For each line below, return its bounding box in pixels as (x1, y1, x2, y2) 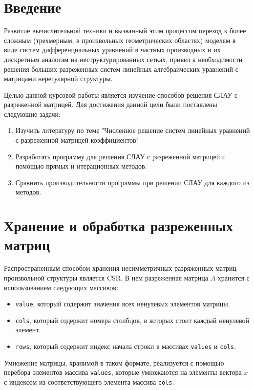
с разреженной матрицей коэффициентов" (15, 135, 139, 145)
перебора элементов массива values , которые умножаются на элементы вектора (4, 367, 242, 377)
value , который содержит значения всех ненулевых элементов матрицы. (15, 299, 230, 309)
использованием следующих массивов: (4, 282, 118, 292)
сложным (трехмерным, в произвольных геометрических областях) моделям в (4, 35, 236, 45)
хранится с (217, 272, 250, 282)
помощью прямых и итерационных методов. (15, 161, 147, 171)
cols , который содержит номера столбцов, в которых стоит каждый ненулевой (15, 315, 249, 325)
